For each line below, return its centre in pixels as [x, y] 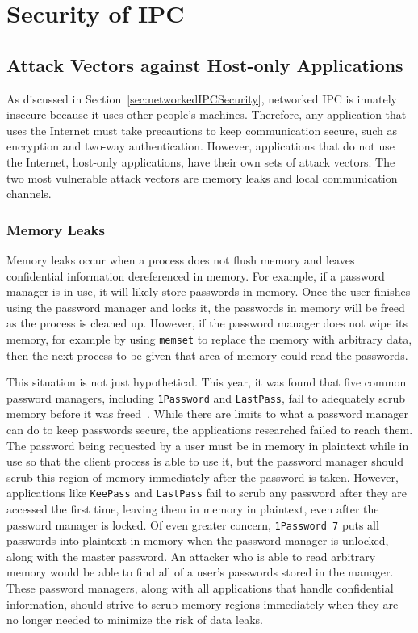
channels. [29, 194]
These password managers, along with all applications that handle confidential [200, 588]
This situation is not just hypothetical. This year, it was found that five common [207, 382]
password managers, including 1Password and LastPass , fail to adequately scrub [206, 397]
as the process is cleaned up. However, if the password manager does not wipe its [207, 323]
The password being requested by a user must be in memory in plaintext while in [208, 445]
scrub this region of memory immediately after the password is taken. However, [203, 477]
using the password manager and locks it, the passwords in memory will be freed [206, 307]
